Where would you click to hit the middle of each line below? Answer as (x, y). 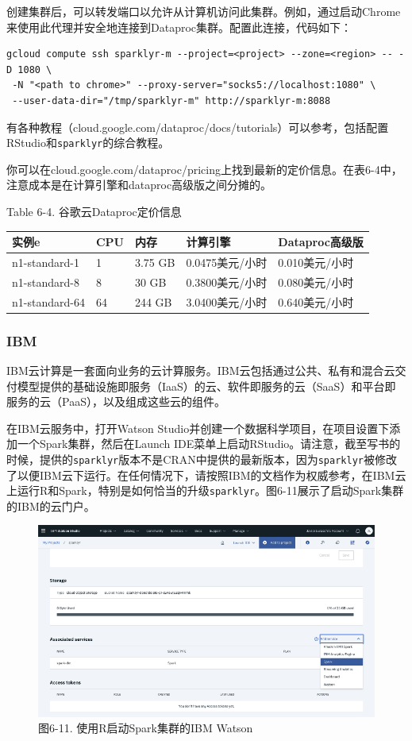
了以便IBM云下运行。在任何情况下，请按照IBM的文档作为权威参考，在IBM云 (206, 475)
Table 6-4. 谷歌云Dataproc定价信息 (94, 211)
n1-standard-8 (46, 282)
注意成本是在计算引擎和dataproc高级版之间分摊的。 (139, 185)
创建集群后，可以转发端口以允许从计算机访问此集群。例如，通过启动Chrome (204, 11)
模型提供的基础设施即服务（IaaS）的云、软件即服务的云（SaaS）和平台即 (206, 386)
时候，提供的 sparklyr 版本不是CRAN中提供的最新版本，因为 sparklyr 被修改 (202, 459)
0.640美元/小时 (316, 301)
